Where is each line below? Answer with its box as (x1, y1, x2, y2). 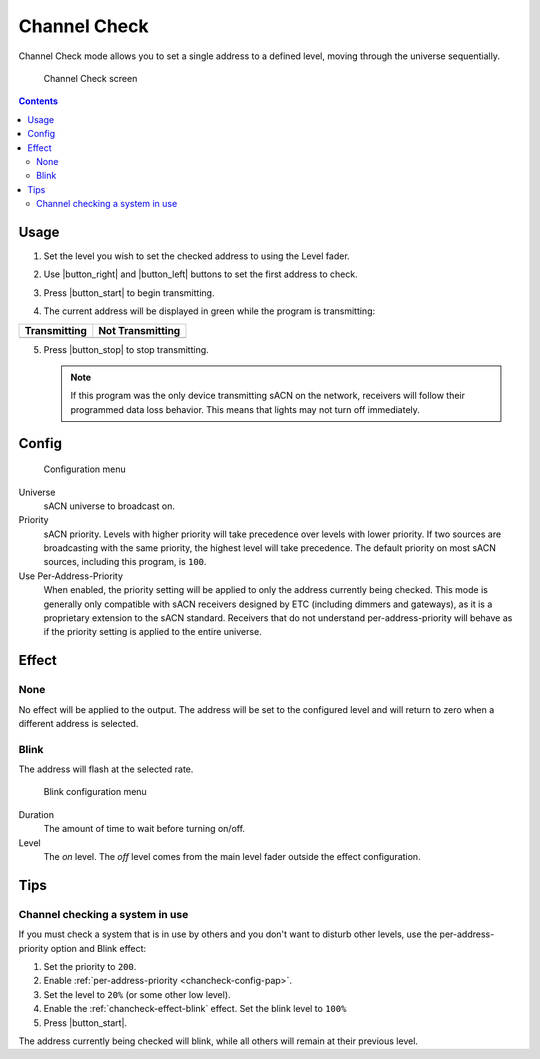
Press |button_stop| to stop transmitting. (43, 343, 209, 355)
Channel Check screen (43, 72, 138, 84)
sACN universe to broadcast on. (43, 500, 175, 512)
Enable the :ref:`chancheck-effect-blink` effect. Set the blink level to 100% (43, 1003, 347, 1015)
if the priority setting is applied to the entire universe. (43, 626, 262, 638)
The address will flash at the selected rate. (18, 763, 194, 775)
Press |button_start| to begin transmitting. (43, 286, 215, 299)
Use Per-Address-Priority (18, 570, 124, 582)
